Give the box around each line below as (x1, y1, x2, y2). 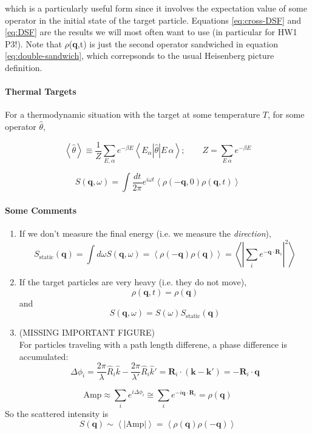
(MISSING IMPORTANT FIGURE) (19, 326, 155, 339)
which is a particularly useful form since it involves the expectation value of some (5, 2, 307, 14)
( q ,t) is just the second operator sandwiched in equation (69, 37, 278, 50)
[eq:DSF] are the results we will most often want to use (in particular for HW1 (5, 25, 297, 38)
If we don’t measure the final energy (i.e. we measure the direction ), (19, 227, 271, 240)
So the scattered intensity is (5, 407, 109, 420)
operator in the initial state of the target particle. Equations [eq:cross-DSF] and (5, 13, 302, 26)
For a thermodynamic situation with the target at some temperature (5, 108, 260, 121)
